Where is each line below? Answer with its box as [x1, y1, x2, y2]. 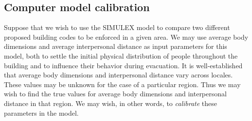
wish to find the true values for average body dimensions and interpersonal [4, 89, 227, 99]
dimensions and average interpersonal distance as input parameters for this [4, 41, 227, 51]
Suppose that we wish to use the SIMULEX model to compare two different [4, 22, 230, 32]
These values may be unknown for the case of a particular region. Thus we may [4, 79, 241, 89]
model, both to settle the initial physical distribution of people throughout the [4, 50, 238, 60]
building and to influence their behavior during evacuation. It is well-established [4, 60, 243, 70]
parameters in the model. [4, 107, 79, 118]
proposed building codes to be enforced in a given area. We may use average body [4, 31, 249, 42]
